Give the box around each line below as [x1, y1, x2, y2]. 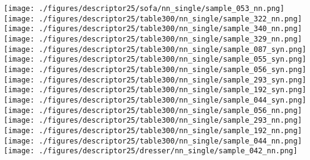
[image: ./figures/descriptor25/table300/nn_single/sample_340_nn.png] [4, 24, 302, 34]
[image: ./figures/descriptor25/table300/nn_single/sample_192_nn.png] [4, 126, 302, 135]
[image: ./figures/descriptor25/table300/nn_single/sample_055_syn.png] [4, 55, 306, 64]
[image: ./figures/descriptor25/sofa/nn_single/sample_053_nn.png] [4, 4, 285, 13]
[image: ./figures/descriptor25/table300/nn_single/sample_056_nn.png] [4, 106, 302, 115]
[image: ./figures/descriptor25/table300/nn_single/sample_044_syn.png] [4, 95, 306, 104]
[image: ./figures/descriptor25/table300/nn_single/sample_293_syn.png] [4, 75, 306, 84]
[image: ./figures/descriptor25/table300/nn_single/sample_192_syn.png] [4, 85, 306, 95]
